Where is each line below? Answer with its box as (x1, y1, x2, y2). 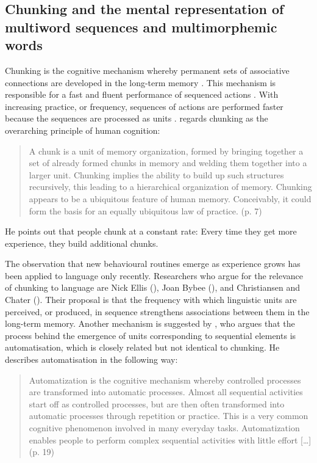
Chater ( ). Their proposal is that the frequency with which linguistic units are (5, 293, 297, 306)
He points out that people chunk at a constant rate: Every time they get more (5, 225, 297, 238)
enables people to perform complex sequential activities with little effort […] (29, 433, 312, 446)
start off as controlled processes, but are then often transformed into (29, 397, 285, 410)
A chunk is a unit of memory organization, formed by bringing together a (29, 144, 304, 157)
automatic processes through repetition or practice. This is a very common (29, 409, 308, 422)
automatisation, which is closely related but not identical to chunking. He (5, 341, 280, 354)
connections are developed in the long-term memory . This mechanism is (5, 76, 276, 89)
